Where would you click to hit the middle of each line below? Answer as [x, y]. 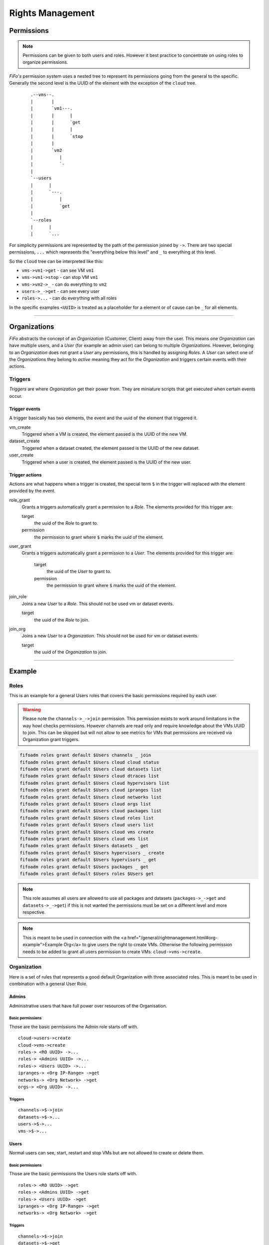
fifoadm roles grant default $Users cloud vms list [84, 839]
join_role [18, 597]
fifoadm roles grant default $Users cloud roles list [87, 818]
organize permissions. [45, 62]
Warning [32, 709]
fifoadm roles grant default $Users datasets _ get [84, 846]
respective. [34, 912]
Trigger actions [25, 475]
